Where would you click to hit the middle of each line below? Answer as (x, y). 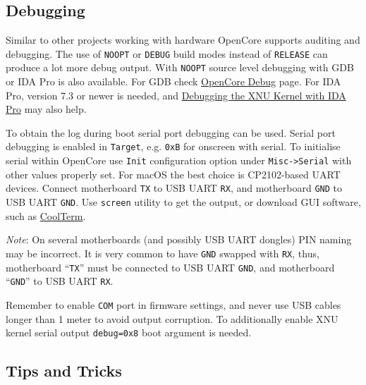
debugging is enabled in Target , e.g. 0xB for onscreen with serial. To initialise (173, 146)
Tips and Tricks (64, 371)
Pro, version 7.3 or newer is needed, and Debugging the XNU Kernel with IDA (176, 95)
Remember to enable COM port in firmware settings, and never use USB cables (173, 304)
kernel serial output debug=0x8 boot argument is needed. (129, 332)
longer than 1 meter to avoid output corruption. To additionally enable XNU (172, 318)
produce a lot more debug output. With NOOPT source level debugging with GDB (180, 67)
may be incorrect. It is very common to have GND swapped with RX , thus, (163, 253)
